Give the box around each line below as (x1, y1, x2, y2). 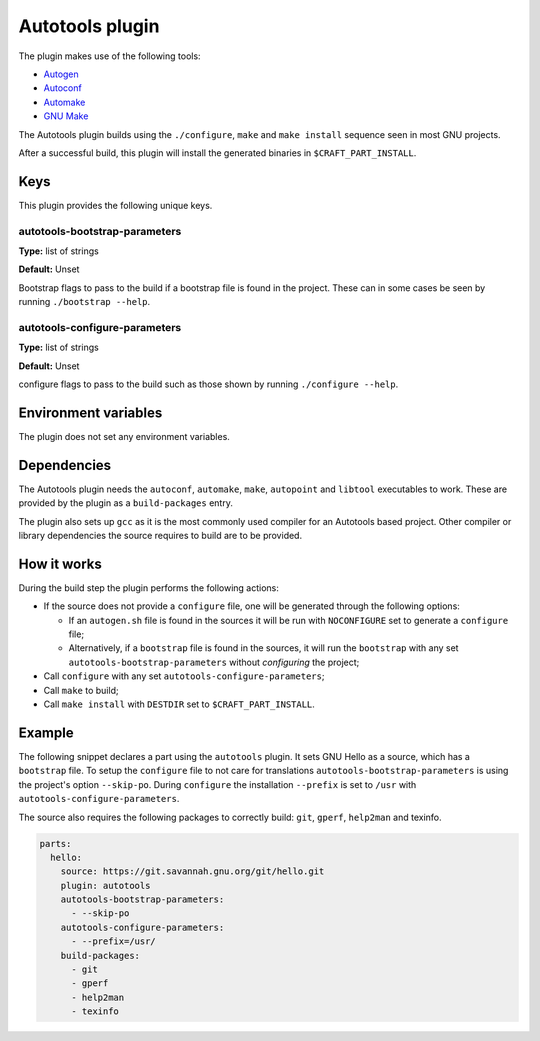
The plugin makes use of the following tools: (18, 50, 201, 62)
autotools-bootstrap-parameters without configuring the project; (68, 656, 360, 668)
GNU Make (43, 110, 89, 122)
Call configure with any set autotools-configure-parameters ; (43, 670, 325, 682)
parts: (39, 838, 72, 849)
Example (18, 724, 74, 741)
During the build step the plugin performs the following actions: (18, 581, 280, 594)
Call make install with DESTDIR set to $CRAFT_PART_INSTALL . (43, 698, 315, 710)
